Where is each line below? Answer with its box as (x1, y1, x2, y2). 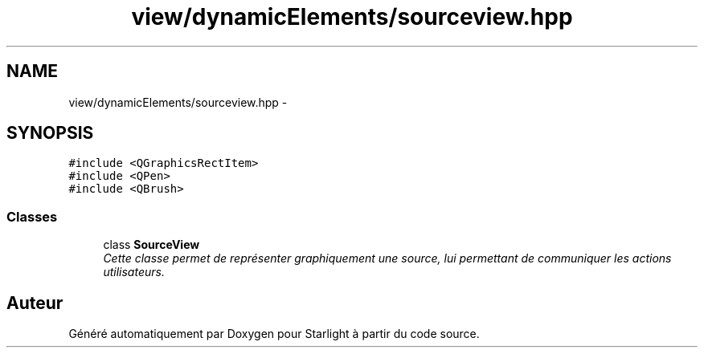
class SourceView (103, 238, 200, 252)
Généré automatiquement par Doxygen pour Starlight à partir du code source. (68, 327, 480, 341)
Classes (6, 208, 58, 225)
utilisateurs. (103, 265, 165, 279)
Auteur (6, 292, 63, 313)
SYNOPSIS (6, 123, 94, 144)
